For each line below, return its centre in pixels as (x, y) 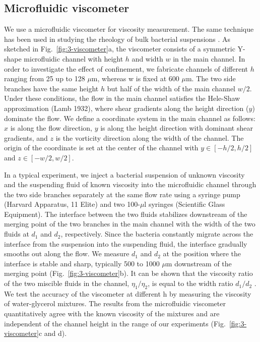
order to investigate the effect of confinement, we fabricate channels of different (126, 68)
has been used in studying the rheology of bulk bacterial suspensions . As (117, 39)
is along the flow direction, (51, 128)
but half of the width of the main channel (171, 88)
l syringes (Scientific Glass (185, 204)
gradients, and (26, 137)
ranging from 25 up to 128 (45, 78)
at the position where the (202, 253)
